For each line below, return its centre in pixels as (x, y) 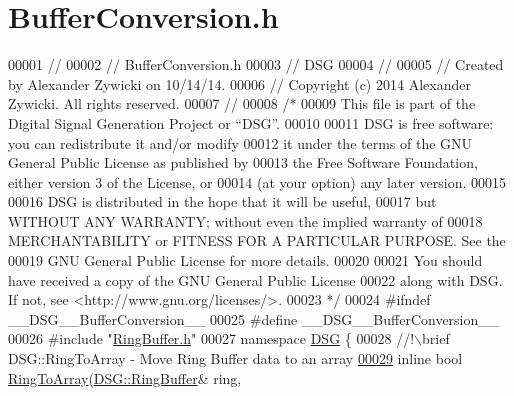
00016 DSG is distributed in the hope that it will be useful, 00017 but (222, 201)
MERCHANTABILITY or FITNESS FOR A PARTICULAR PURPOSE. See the (257, 240)
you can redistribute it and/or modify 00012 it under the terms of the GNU (240, 142)
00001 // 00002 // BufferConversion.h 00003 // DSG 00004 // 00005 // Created (256, 64)
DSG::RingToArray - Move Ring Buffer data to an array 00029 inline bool (235, 358)
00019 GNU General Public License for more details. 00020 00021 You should (245, 260)
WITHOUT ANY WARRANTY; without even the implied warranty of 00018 (245, 220)
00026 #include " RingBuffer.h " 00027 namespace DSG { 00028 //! (211, 338)
